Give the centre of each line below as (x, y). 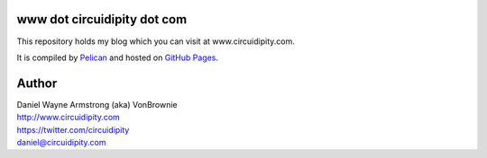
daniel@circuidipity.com (61, 142)
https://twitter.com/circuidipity (73, 129)
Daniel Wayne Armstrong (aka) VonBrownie (97, 104)
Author (37, 83)
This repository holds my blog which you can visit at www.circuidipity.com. (156, 41)
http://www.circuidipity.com (69, 118)
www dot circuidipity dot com (102, 19)
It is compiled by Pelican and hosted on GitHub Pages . (118, 57)
